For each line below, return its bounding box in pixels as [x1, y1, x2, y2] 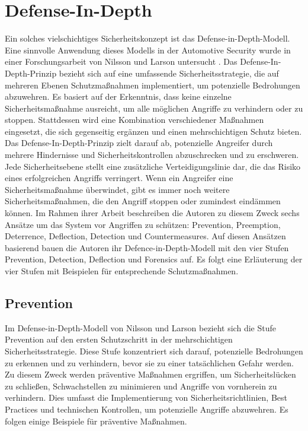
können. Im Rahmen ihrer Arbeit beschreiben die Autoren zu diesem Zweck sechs [5, 207, 300, 219]
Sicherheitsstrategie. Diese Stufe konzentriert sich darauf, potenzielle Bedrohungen [5, 344, 303, 357]
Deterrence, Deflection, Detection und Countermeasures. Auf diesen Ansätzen [5, 230, 286, 242]
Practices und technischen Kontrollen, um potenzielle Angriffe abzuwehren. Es [5, 403, 288, 415]
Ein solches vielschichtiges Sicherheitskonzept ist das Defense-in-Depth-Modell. [5, 32, 290, 45]
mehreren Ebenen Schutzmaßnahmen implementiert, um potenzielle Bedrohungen [5, 78, 300, 91]
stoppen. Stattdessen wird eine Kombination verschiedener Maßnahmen [5, 113, 264, 126]
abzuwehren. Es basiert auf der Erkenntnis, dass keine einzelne [5, 90, 232, 103]
